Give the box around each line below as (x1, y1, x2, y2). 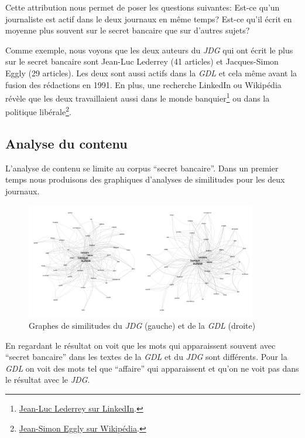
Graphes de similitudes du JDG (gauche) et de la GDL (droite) (29, 319, 256, 332)
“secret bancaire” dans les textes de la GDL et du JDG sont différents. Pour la (5, 351, 287, 363)
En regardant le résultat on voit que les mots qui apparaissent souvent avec (5, 339, 276, 351)
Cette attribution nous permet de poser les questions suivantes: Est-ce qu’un (5, 1, 280, 13)
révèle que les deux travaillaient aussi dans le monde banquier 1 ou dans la (5, 90, 270, 104)
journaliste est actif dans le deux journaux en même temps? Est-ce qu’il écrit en (5, 12, 292, 25)
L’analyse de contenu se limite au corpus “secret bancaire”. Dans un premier (5, 161, 279, 174)
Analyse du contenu (5, 134, 128, 153)
